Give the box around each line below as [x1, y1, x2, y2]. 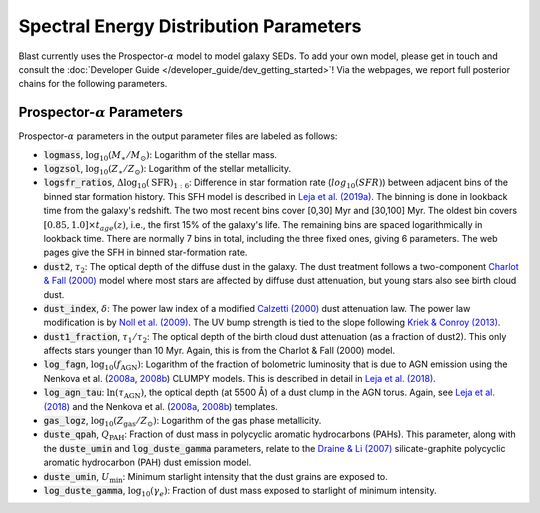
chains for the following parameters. [18, 78, 168, 90]
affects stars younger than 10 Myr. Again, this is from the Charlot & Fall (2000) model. [43, 345, 395, 357]
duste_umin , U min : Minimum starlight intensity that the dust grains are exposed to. [43, 470, 389, 485]
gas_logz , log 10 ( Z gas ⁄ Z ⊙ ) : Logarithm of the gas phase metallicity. [43, 415, 322, 429]
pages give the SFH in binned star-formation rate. [43, 246, 248, 259]
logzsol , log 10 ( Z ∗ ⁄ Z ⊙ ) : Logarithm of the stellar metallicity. [43, 163, 292, 177]
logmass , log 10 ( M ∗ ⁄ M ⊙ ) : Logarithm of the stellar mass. [43, 148, 278, 163]
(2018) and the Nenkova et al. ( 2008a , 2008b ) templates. [43, 400, 279, 412]
